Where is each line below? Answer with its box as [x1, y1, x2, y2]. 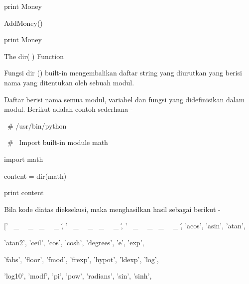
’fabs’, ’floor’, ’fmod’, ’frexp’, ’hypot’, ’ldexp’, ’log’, [4, 254, 159, 264]
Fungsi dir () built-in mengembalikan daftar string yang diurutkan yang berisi [4, 68, 242, 78]
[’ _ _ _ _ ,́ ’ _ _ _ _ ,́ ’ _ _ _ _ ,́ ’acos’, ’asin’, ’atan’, [4, 220, 246, 231]
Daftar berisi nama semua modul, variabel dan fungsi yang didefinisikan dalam [4, 94, 245, 104]
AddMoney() [4, 17, 43, 28]
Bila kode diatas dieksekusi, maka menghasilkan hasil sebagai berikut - [4, 204, 221, 214]
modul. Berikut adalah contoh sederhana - [4, 104, 133, 114]
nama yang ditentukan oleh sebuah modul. [4, 77, 134, 87]
